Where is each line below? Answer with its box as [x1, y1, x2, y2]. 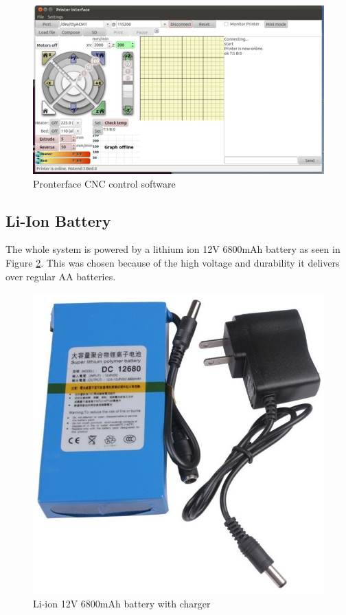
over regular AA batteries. [5, 269, 116, 283]
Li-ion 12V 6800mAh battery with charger [33, 596, 211, 611]
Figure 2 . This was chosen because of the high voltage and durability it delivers [5, 256, 340, 270]
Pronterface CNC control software [33, 176, 176, 190]
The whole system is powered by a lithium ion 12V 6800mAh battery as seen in [5, 242, 341, 256]
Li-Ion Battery [5, 210, 111, 231]
